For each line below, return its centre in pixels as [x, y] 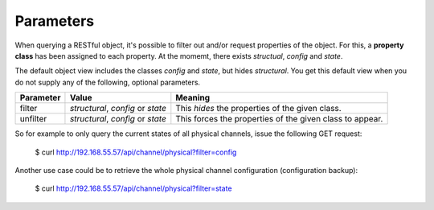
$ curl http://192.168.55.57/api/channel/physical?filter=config [136, 152]
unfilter [33, 119]
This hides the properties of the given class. [258, 109]
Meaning [193, 98]
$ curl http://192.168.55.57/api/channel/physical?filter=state [133, 188]
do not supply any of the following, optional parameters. [108, 82]
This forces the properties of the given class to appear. [279, 119]
